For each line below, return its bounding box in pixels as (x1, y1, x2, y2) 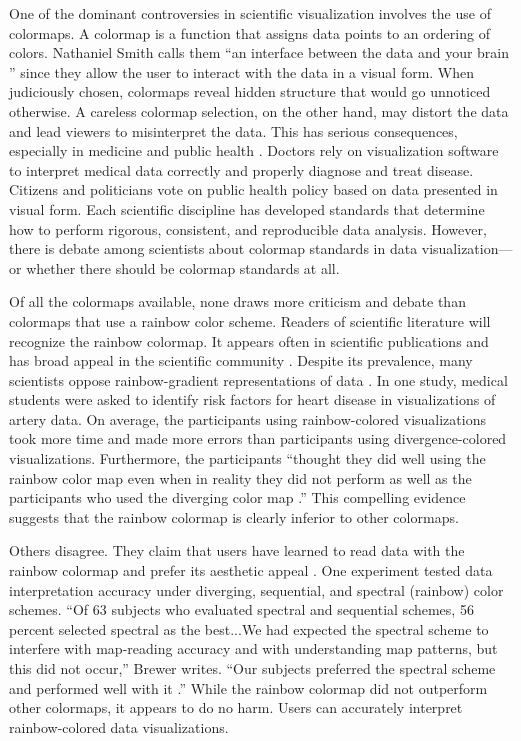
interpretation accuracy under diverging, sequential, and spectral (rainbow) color (9, 579, 504, 600)
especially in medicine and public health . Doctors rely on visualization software (9, 140, 499, 161)
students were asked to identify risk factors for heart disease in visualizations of (9, 389, 496, 410)
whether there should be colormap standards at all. (26, 257, 340, 278)
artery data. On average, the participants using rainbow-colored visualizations (9, 408, 486, 429)
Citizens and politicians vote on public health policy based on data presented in (9, 179, 498, 200)
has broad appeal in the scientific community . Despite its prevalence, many (9, 350, 473, 371)
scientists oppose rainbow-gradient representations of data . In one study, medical (9, 369, 508, 390)
